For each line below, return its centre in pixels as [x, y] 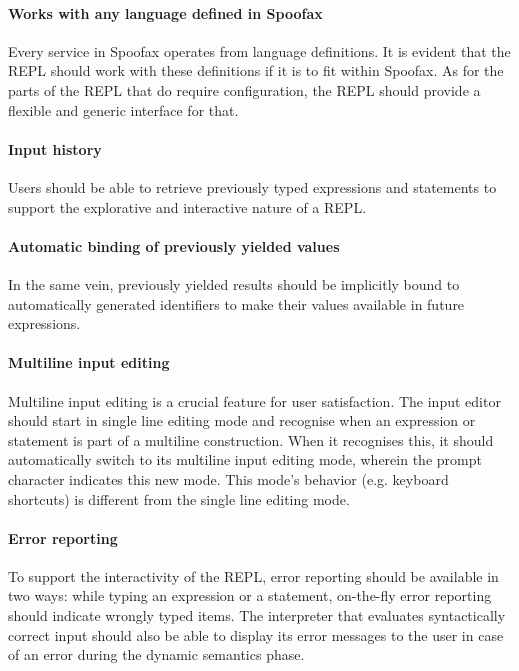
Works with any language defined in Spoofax [165, 12]
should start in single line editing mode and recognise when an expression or [242, 420]
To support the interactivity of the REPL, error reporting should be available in [253, 575]
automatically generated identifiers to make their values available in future [236, 303]
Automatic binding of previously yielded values [174, 245]
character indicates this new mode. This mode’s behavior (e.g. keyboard [228, 478]
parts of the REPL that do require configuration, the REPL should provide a [244, 89]
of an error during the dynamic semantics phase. [156, 654]
